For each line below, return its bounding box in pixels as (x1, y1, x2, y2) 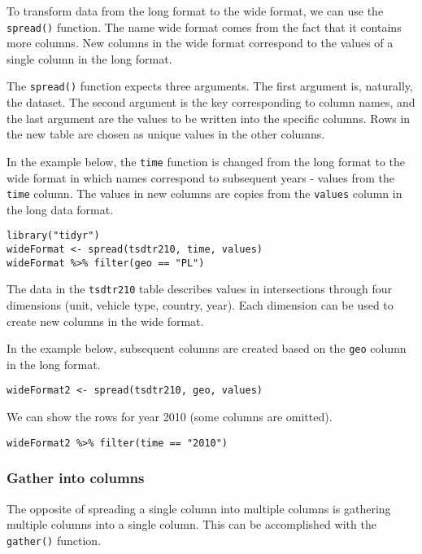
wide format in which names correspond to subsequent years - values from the (7, 169, 395, 186)
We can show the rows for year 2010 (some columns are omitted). (7, 408, 333, 425)
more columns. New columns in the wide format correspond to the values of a (7, 34, 394, 51)
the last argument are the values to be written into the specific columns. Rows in (7, 109, 411, 126)
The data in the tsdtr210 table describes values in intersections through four (7, 280, 392, 297)
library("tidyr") (7, 230, 100, 242)
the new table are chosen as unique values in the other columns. (7, 125, 325, 143)
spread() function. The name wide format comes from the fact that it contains (7, 18, 402, 35)
